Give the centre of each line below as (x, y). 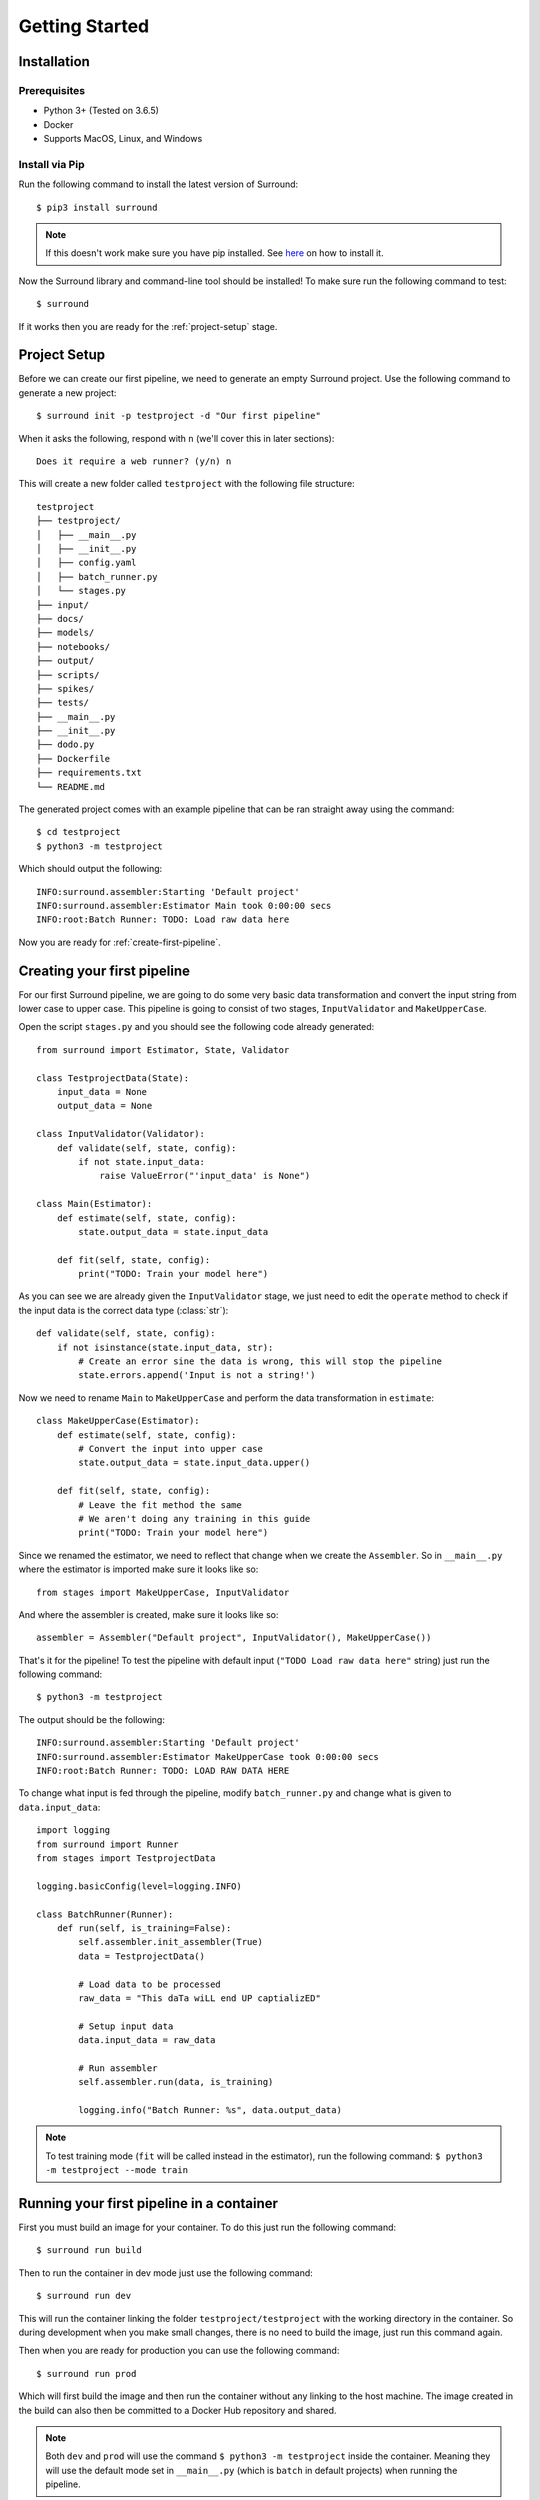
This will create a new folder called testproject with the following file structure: (186, 484)
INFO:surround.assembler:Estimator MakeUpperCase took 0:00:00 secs (207, 1756)
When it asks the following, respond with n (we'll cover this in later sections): (176, 438)
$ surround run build (89, 2250)
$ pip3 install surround (97, 207)
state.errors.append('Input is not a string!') (197, 1375)
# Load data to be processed (150, 1984)
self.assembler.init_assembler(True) (171, 1942)
